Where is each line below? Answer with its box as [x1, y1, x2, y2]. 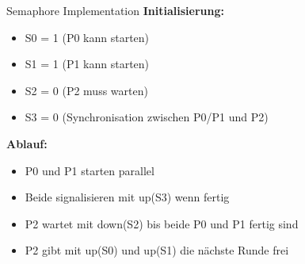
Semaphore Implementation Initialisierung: [6, 2, 224, 18]
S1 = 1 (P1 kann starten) [25, 55, 150, 72]
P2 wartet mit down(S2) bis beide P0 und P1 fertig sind [25, 215, 299, 231]
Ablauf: [6, 135, 48, 151]
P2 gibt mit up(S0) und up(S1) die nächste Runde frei [25, 242, 289, 258]
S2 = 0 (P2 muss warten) [25, 82, 148, 98]
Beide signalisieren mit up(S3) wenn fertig [25, 189, 230, 205]
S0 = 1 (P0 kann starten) [25, 29, 150, 45]
